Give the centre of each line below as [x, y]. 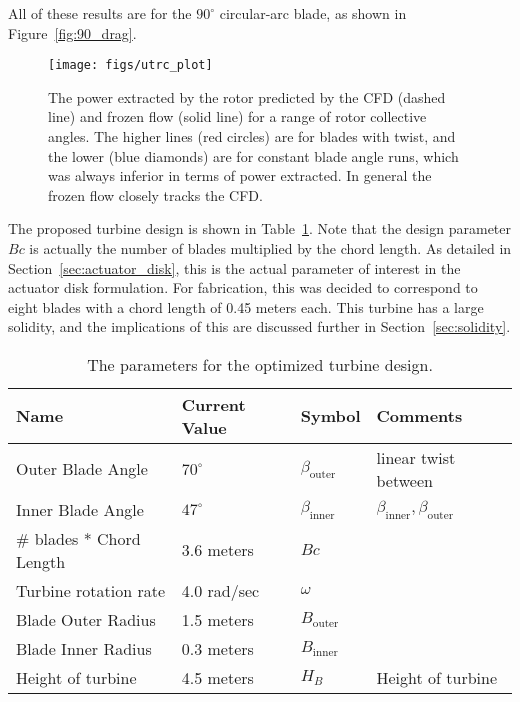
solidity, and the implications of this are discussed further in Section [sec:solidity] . [259, 326]
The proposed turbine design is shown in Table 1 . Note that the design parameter [259, 228]
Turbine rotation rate [91, 590]
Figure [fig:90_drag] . [72, 32]
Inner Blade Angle [80, 509]
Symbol [330, 416]
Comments [419, 416]
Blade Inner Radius [84, 648]
